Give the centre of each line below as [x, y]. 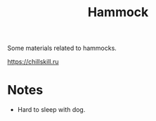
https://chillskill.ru [33, 62]
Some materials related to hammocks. [62, 48]
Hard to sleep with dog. [51, 110]
